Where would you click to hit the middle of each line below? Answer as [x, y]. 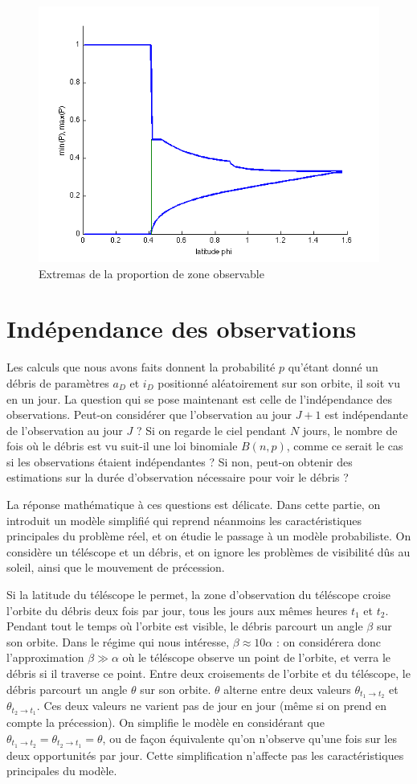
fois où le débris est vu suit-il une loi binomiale [122, 446]
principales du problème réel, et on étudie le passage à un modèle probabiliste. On [209, 536]
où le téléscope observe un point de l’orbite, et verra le [257, 657]
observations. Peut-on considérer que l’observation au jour [149, 415]
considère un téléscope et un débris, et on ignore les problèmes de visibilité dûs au [208, 551]
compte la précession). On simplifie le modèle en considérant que [166, 722]
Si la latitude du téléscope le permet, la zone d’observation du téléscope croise [198, 595]
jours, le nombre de [350, 430]
